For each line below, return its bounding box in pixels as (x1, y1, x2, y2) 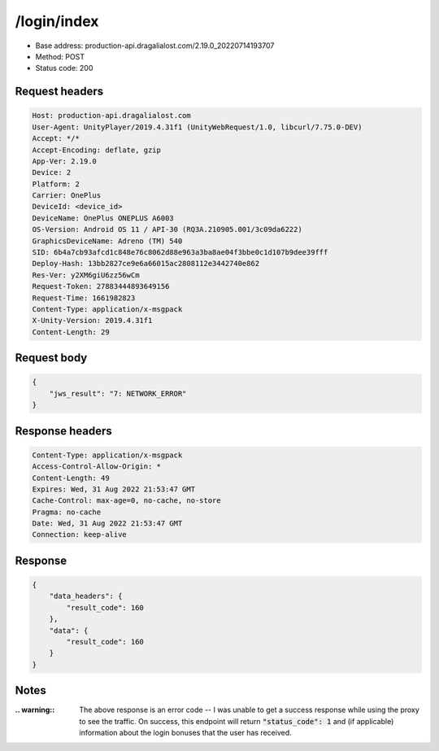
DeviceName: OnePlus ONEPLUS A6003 (32, 213, 174, 223)
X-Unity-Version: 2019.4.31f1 (32, 316, 153, 325)
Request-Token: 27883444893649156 (32, 282, 170, 291)
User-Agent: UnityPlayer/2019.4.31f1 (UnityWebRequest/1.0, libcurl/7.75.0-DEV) (32, 122, 363, 132)
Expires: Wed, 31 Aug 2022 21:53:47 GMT (32, 484, 195, 494)
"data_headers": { (49, 592, 123, 601)
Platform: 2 (32, 179, 80, 189)
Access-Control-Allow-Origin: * (32, 462, 162, 471)
